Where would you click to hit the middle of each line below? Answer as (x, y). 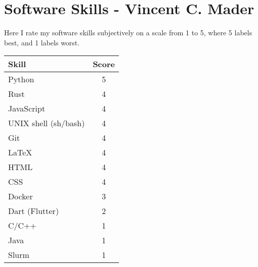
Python (21, 79)
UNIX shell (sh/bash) (47, 123)
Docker (20, 196)
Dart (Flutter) (34, 211)
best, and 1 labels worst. (42, 42)
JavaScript (27, 109)
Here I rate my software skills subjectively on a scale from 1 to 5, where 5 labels (128, 33)
